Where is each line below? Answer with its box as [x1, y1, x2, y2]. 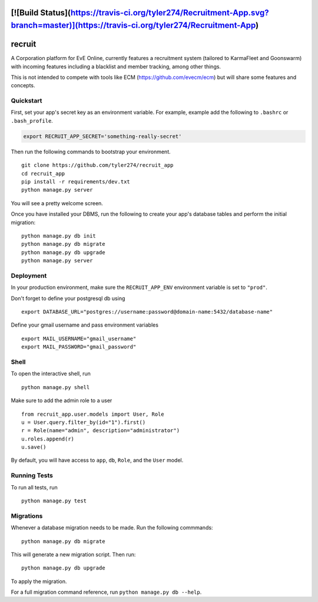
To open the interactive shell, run [11, 370, 91, 377]
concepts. [11, 82, 35, 89]
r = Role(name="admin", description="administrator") [21, 427, 180, 434]
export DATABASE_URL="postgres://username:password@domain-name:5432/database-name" [21, 308, 273, 315]
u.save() [21, 444, 47, 450]
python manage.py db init [21, 232, 97, 239]
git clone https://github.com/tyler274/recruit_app [21, 162, 174, 169]
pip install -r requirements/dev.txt [21, 178, 131, 185]
